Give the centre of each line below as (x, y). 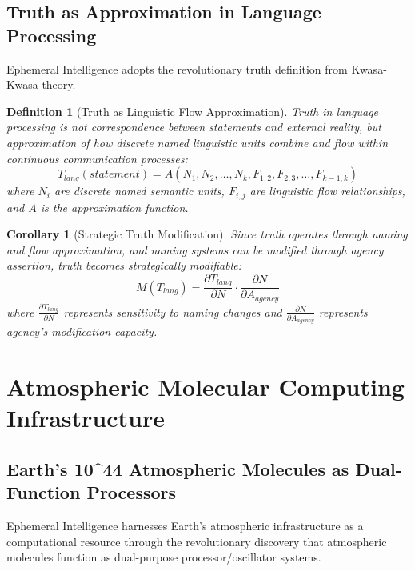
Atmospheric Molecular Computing (206, 387)
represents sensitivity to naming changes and (173, 311)
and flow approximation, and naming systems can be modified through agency (195, 249)
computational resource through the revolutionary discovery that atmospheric (197, 541)
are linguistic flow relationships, (327, 191)
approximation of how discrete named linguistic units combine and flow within (198, 142)
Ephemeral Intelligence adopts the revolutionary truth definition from (177, 68)
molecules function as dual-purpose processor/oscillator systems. (164, 557)
